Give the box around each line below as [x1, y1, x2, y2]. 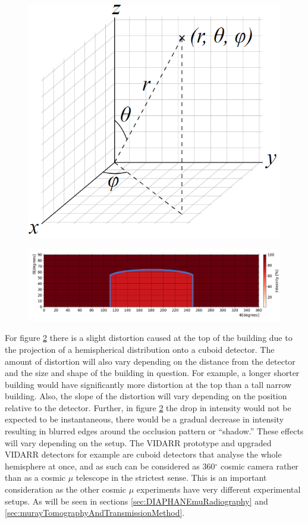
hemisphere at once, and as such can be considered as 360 [5, 459, 215, 472]
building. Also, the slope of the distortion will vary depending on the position [5, 390, 287, 402]
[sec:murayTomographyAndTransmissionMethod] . [5, 506, 185, 519]
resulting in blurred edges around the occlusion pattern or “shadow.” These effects [5, 425, 304, 437]
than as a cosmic [5, 471, 66, 484]
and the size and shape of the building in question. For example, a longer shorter [5, 367, 300, 379]
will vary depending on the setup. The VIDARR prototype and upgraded [5, 436, 272, 449]
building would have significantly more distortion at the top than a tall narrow [5, 378, 292, 390]
